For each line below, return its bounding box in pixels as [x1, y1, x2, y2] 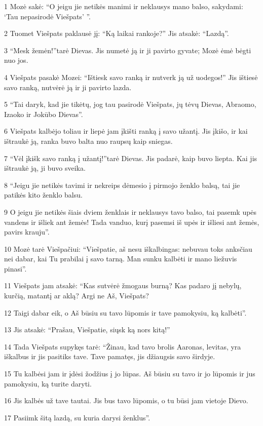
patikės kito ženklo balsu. [4, 189, 83, 200]
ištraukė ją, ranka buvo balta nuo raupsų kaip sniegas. [4, 135, 173, 146]
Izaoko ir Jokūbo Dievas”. [4, 108, 83, 119]
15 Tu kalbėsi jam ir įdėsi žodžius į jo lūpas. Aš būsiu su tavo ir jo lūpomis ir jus [4, 368, 255, 379]
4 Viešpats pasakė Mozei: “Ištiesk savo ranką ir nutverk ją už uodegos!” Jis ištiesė [4, 71, 258, 82]
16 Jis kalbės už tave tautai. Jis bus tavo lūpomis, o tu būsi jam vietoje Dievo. [4, 395, 248, 406]
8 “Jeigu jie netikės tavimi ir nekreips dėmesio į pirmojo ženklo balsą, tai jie [4, 179, 240, 190]
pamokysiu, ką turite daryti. [4, 378, 92, 389]
